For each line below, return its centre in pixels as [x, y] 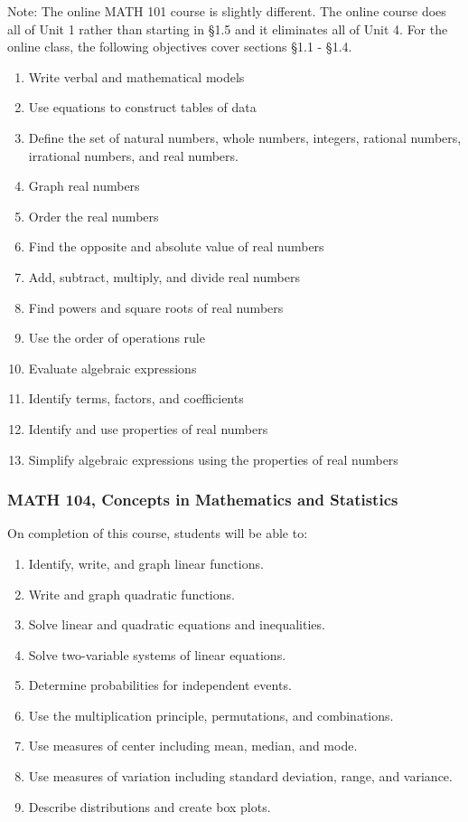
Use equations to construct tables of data [142, 107]
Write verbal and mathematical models [136, 76]
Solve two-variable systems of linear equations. [157, 654]
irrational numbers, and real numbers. [133, 155]
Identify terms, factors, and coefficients [136, 398]
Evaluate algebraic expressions [112, 368]
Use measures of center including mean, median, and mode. [193, 746]
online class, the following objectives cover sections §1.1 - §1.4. [180, 47]
